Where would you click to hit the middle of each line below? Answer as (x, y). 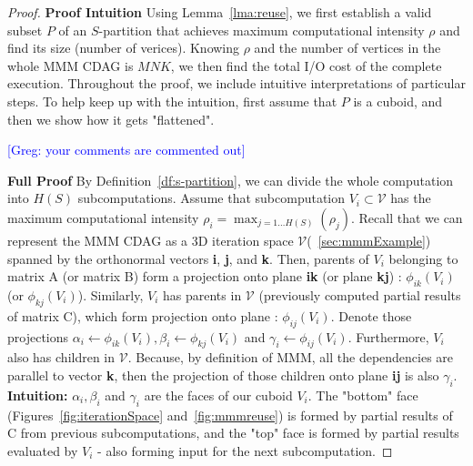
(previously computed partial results (360, 294)
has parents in (202, 294)
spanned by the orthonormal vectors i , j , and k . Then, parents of (188, 258)
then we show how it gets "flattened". (111, 119)
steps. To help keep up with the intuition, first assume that (172, 101)
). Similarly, (111, 294)
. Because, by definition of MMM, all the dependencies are (291, 357)
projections (38, 336)
